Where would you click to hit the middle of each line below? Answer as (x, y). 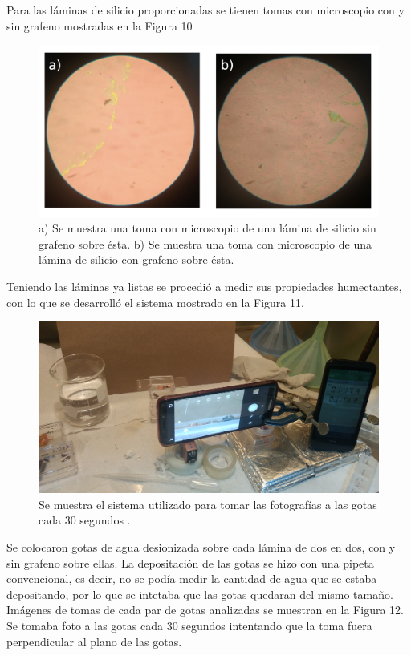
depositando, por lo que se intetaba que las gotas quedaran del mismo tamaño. (200, 594)
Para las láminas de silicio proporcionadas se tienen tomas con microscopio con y (205, 10)
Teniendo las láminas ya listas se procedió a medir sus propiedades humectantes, (204, 287)
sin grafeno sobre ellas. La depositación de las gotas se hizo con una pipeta (190, 562)
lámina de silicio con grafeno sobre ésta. (136, 259)
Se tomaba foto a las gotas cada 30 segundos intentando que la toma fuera (189, 626)
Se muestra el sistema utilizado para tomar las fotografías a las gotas (208, 504)
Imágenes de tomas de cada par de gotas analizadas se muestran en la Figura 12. (205, 610)
